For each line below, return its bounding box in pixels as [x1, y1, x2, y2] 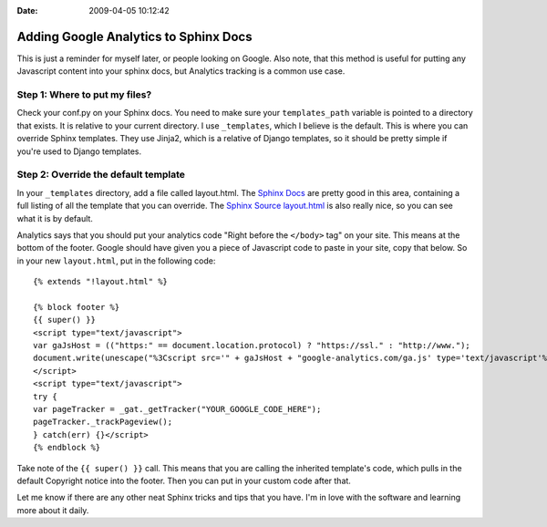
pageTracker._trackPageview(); [33, 417, 173, 428]
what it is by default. [16, 212, 93, 223]
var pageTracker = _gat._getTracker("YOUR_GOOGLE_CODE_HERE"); [33, 404, 322, 414]
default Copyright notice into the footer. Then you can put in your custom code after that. [16, 475, 351, 486]
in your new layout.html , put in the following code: [16, 255, 216, 266]
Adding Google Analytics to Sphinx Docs [16, 28, 253, 45]
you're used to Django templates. [16, 146, 141, 157]
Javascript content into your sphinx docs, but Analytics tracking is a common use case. [16, 66, 346, 77]
